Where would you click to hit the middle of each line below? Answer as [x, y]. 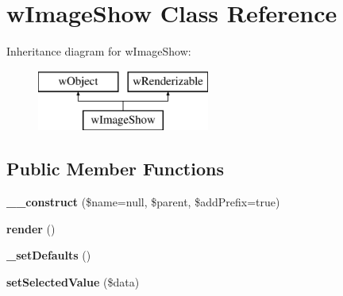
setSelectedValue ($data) [73, 281]
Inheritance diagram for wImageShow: [99, 51]
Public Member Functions [115, 169]
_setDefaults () [49, 255]
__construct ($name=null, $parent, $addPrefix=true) [143, 202]
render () [31, 228]
